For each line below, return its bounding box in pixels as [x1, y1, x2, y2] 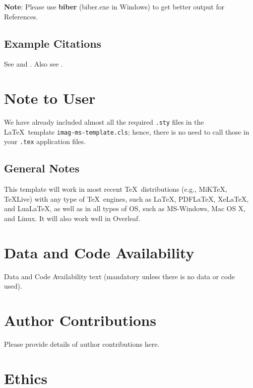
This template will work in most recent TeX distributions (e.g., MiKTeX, [4, 184, 227, 194]
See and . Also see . [4, 59, 63, 69]
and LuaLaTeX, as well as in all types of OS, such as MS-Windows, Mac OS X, [4, 203, 246, 214]
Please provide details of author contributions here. [4, 339, 160, 349]
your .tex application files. [4, 136, 86, 147]
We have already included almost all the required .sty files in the [4, 117, 204, 127]
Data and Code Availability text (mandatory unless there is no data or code [4, 271, 235, 281]
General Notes [4, 160, 79, 176]
